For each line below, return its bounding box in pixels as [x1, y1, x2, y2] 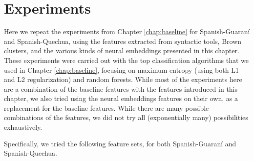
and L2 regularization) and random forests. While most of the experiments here [4, 74, 242, 84]
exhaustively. [4, 122, 42, 132]
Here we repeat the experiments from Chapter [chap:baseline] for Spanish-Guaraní [4, 26, 250, 37]
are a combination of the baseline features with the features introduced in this [4, 83, 238, 94]
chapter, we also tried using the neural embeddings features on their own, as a [4, 93, 238, 103]
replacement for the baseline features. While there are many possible [4, 102, 209, 113]
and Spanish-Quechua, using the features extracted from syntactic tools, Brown [4, 36, 242, 46]
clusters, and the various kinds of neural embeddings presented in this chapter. [4, 45, 239, 56]
